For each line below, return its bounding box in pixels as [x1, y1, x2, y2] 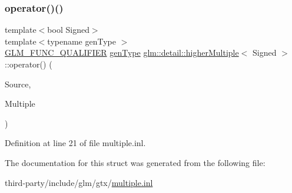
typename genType [47, 35, 116, 47]
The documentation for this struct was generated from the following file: [5, 156, 266, 168]
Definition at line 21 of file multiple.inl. [5, 137, 146, 149]
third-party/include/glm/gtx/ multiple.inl [5, 176, 153, 188]
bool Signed [47, 23, 89, 36]
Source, [5, 77, 31, 90]
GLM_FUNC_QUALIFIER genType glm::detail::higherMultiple [5, 46, 239, 59]
